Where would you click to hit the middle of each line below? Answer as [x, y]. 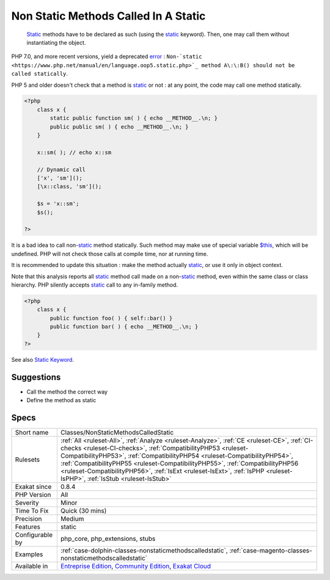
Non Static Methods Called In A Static [108, 16]
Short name [32, 433]
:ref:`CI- [302, 441]
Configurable [34, 535]
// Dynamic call [61, 169]
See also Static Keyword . [43, 359]
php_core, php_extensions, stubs [108, 539]
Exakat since [33, 487]
